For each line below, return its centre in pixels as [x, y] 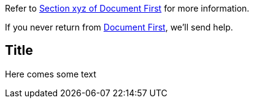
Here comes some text [51, 74]
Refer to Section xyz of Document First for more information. [127, 8]
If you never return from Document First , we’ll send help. [119, 27]
